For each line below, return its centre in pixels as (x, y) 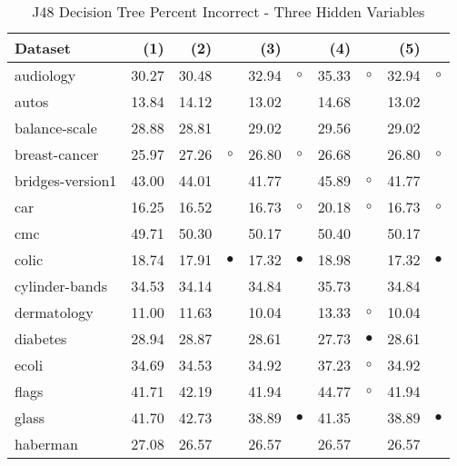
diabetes (41, 338)
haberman (46, 444)
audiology (45, 75)
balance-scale (56, 128)
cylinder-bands (61, 286)
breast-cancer (57, 154)
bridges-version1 (66, 180)
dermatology (54, 312)
